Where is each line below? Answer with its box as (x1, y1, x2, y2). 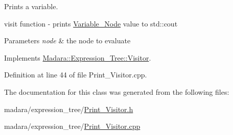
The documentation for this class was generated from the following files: (4, 86, 229, 97)
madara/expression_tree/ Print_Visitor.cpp (4, 121, 141, 131)
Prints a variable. (4, 1, 58, 11)
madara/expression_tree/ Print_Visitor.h (4, 103, 133, 114)
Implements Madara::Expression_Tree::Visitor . (4, 52, 151, 63)
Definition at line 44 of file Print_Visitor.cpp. (4, 69, 147, 80)
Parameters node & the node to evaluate (4, 35, 131, 46)
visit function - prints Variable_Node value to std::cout (4, 18, 178, 29)
